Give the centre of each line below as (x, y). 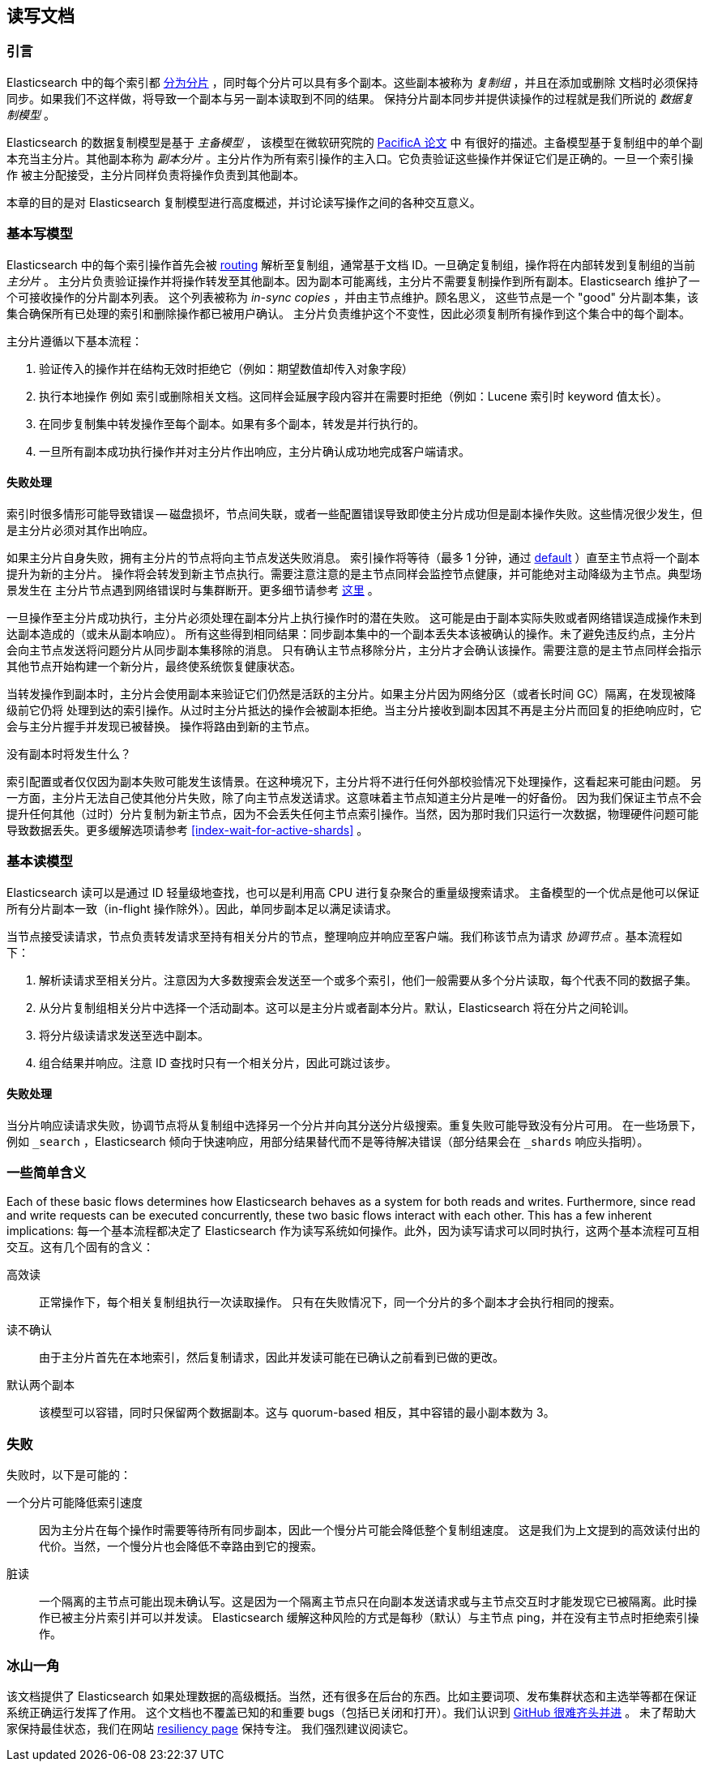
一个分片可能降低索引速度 (75, 1503)
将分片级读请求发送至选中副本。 (124, 1035)
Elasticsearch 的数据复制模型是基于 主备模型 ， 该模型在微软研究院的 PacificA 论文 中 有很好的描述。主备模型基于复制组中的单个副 (355, 142)
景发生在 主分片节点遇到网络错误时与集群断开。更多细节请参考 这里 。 (193, 590)
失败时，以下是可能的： (69, 1475)
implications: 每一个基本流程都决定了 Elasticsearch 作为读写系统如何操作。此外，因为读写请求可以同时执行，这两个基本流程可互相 (353, 1231)
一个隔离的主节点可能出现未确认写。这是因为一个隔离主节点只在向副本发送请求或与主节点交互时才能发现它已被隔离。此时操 (368, 1602)
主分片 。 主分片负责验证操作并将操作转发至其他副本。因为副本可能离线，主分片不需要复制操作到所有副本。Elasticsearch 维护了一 (353, 281)
